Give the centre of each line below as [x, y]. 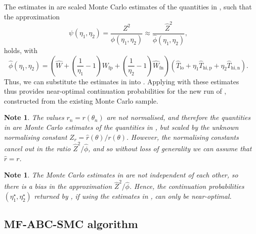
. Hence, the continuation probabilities [187, 186]
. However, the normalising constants [182, 137]
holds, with [21, 50]
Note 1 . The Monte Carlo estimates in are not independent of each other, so [121, 175]
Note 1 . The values [34, 117]
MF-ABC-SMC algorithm [71, 224]
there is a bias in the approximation [58, 186]
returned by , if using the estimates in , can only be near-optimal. [133, 196]
